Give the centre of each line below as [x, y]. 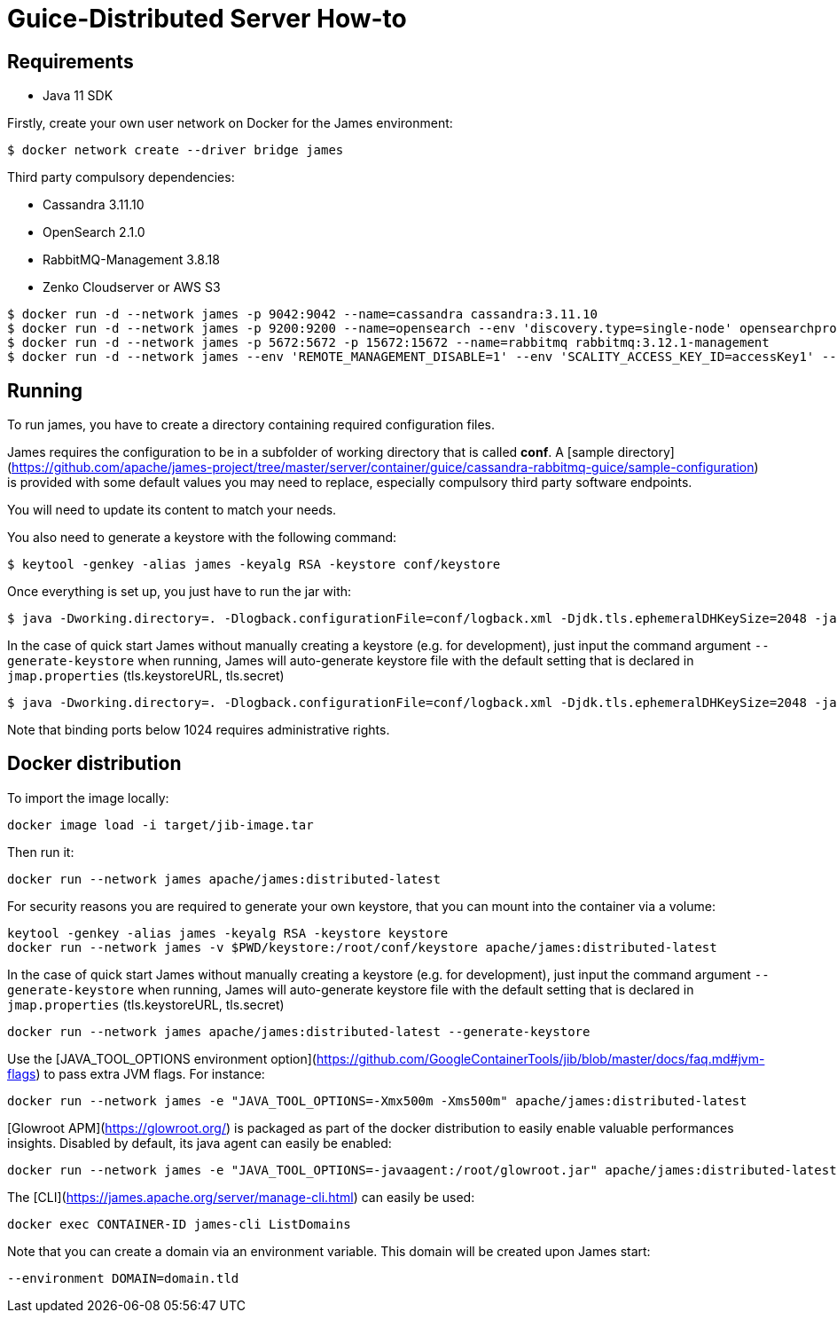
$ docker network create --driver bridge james [176, 150]
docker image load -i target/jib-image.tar [160, 825]
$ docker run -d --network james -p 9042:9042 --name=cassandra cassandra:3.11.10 [302, 314]
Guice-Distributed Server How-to [207, 19]
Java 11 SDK [78, 96]
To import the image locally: [88, 797]
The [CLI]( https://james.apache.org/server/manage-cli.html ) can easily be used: [241, 1197]
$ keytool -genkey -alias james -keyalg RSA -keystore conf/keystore [254, 565]
